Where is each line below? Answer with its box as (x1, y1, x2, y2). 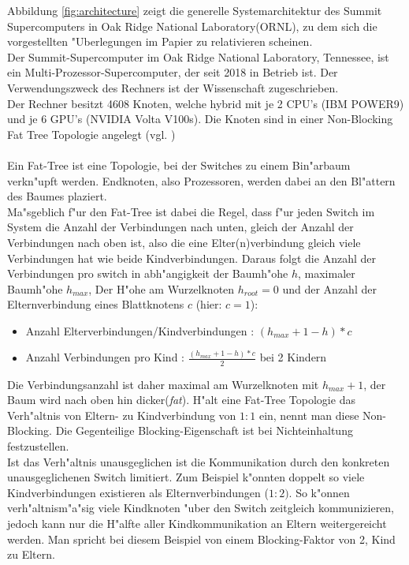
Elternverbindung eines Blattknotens (7, 296, 184, 312)
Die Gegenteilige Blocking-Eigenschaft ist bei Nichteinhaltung (55, 422, 353, 439)
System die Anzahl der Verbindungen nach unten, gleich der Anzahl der (7, 219, 354, 235)
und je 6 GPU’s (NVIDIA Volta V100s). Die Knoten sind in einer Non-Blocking (7, 110, 393, 127)
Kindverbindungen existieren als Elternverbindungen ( (7, 484, 269, 500)
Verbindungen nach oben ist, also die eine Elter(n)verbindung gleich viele (7, 234, 361, 250)
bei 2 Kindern (259, 349, 327, 365)
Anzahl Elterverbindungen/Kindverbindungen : (25, 322, 255, 339)
